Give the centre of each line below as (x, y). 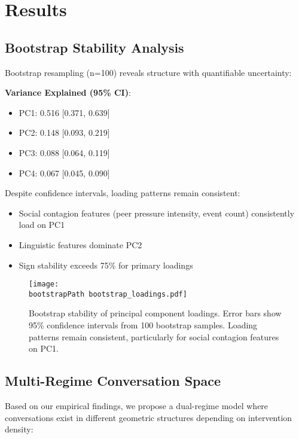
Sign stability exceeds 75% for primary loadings (106, 265)
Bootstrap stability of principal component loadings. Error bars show (155, 313)
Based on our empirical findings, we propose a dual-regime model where (137, 406)
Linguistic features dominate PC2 (80, 244)
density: (19, 429)
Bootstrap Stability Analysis (94, 47)
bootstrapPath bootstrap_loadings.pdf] (108, 294)
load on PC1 (42, 225)
